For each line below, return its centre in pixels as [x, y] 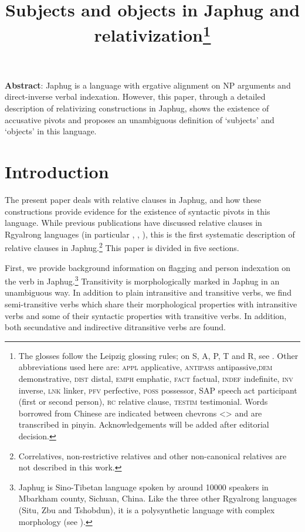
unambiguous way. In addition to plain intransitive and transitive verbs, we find [148, 292]
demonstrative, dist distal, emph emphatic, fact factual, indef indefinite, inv [156, 379]
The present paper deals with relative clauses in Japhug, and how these [133, 199]
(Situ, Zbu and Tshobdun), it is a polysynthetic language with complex [147, 509]
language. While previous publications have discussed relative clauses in [133, 223]
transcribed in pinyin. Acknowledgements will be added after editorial [144, 424]
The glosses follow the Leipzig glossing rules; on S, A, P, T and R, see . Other [158, 355]
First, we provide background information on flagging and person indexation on [148, 267]
